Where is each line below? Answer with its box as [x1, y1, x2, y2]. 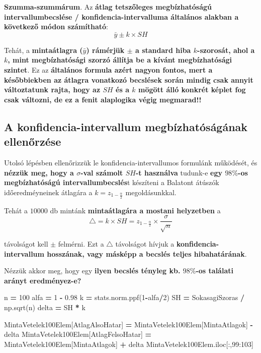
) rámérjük [86, 44, 125, 55]
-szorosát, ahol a [197, 44, 255, 55]
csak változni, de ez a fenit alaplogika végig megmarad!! [4, 94, 202, 104]
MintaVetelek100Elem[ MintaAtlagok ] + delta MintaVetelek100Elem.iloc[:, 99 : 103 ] [4, 338, 254, 349]
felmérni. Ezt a [58, 238, 104, 249]
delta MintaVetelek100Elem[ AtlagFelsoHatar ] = [4, 329, 152, 339]
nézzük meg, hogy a [4, 167, 74, 178]
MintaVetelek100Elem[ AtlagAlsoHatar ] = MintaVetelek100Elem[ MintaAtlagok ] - [4, 319, 253, 329]
